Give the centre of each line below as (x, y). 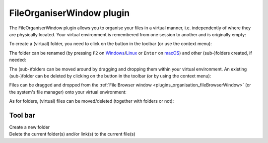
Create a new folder (29, 127)
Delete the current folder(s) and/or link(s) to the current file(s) (72, 134)
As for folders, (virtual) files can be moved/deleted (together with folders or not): (92, 101)
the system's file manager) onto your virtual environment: (68, 92)
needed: (18, 60)
